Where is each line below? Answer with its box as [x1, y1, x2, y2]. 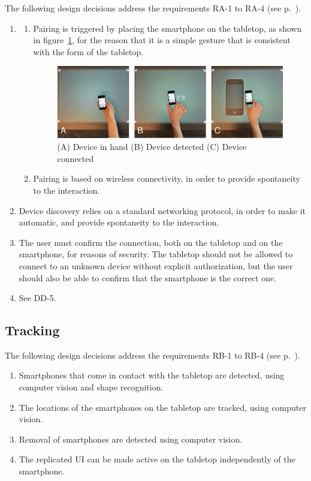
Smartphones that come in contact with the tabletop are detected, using [19, 369, 285, 381]
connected [57, 152, 94, 164]
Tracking [5, 321, 60, 339]
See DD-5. [19, 291, 56, 304]
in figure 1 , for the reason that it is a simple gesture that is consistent [33, 34, 291, 46]
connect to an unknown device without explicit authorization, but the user [19, 259, 293, 272]
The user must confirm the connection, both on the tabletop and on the [19, 236, 283, 248]
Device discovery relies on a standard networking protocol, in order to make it [19, 204, 306, 217]
